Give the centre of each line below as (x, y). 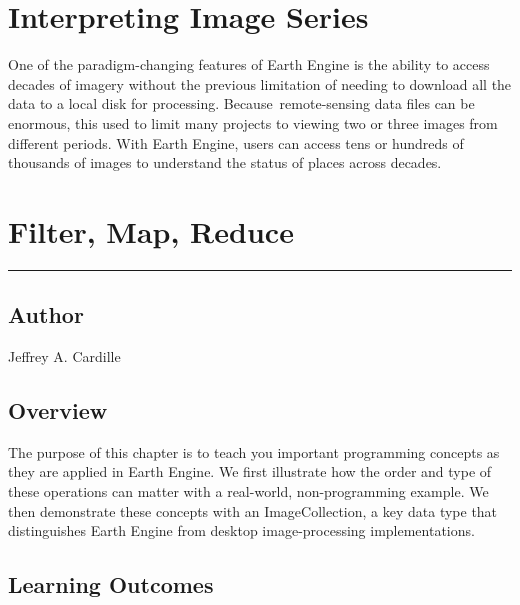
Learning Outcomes (111, 584)
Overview (58, 410)
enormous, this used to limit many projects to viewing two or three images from (253, 122)
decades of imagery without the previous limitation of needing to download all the (260, 83)
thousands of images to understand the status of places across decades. (225, 162)
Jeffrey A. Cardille (64, 356)
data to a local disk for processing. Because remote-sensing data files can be (241, 103)
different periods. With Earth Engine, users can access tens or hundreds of (236, 142)
